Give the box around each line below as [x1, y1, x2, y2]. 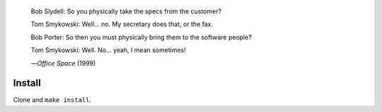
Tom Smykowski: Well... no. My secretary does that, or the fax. [30, 20, 214, 28]
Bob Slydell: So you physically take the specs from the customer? [30, 7, 222, 15]
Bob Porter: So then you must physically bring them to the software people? [30, 32, 253, 42]
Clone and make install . [13, 96, 92, 104]
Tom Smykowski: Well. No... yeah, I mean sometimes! [30, 46, 187, 54]
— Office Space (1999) [30, 58, 96, 67]
